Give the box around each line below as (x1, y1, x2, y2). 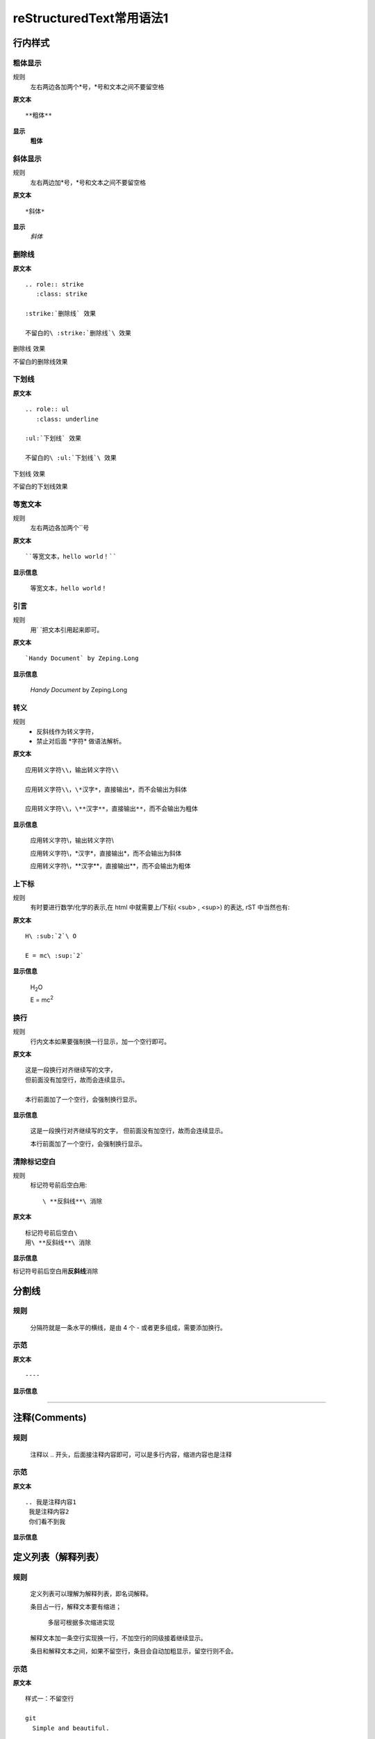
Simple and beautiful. (32, 1724, 110, 1732)
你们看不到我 (28, 1517, 66, 1525)
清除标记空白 (12, 1157, 56, 1167)
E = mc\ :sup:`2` (25, 952, 84, 959)
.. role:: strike (25, 280, 84, 288)
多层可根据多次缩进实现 (47, 1618, 115, 1627)
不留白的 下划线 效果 (12, 482, 68, 490)
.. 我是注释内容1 (25, 1498, 76, 1506)
